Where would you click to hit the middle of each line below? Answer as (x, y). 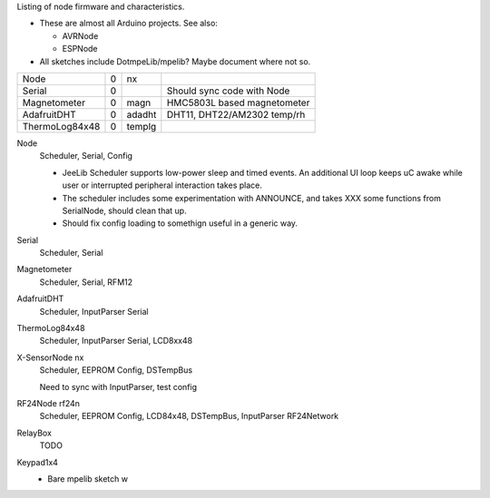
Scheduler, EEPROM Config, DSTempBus (116, 370)
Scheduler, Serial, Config (86, 156)
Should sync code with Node (228, 91)
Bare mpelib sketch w (88, 478)
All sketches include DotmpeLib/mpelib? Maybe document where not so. (175, 61)
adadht (142, 114)
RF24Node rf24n (49, 403)
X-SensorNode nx (50, 357)
